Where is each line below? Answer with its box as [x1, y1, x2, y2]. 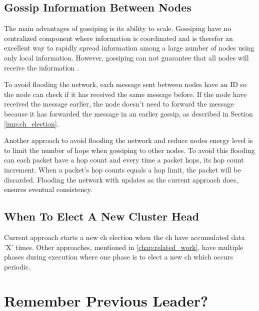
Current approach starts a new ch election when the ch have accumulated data [4, 231, 245, 242]
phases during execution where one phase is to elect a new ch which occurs [4, 251, 233, 262]
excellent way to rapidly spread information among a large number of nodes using [4, 42, 254, 53]
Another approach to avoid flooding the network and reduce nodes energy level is [4, 135, 253, 145]
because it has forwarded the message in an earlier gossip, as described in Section [4, 108, 253, 118]
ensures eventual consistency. [4, 184, 92, 194]
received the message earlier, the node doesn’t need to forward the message [4, 98, 234, 109]
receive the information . [4, 62, 79, 72]
